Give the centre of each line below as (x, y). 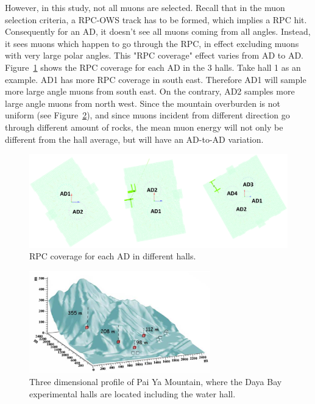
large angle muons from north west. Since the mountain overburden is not (143, 103)
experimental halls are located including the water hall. (133, 393)
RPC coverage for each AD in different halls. (113, 256)
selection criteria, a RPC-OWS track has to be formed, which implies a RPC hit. (156, 19)
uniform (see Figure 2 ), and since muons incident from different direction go (147, 115)
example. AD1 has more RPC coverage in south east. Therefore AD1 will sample (156, 79)
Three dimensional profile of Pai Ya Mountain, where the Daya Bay (156, 381)
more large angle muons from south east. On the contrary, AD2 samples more (150, 91)
